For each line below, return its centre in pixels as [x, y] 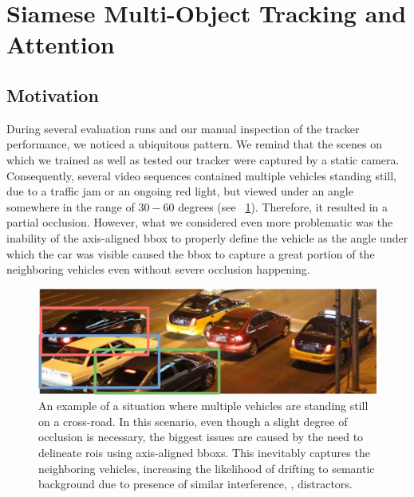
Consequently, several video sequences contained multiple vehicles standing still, [202, 175]
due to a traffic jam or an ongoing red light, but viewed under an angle [180, 191]
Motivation [53, 95]
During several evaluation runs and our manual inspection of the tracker [183, 128]
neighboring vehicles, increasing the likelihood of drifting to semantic [207, 468]
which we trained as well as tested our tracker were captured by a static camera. [203, 159]
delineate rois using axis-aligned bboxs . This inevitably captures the [204, 452]
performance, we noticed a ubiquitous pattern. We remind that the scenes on [194, 144]
